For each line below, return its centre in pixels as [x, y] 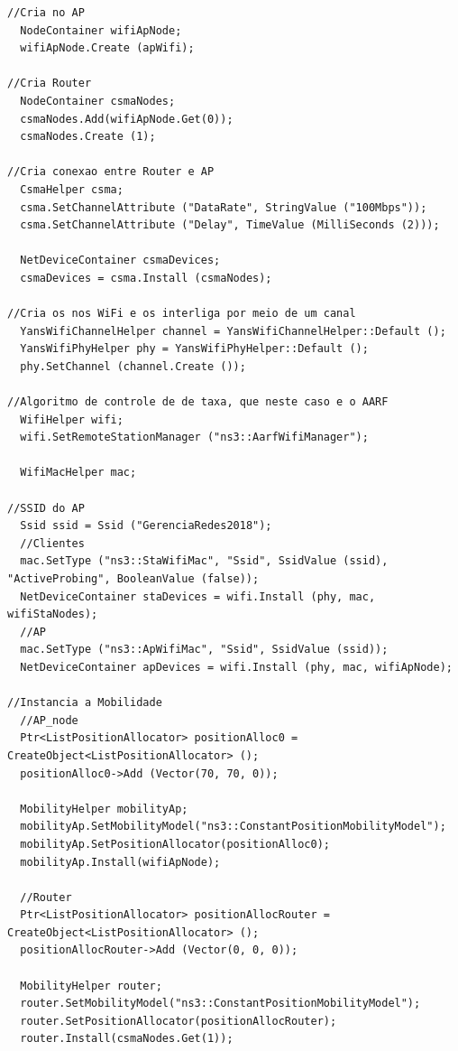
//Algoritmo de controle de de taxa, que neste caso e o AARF [198, 402]
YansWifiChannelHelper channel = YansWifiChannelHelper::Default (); [233, 331]
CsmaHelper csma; [72, 189]
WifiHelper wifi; [72, 419]
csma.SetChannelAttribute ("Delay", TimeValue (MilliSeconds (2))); [230, 225]
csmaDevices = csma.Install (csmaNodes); [146, 278]
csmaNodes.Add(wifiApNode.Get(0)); [127, 119]
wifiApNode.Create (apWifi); [107, 48]
